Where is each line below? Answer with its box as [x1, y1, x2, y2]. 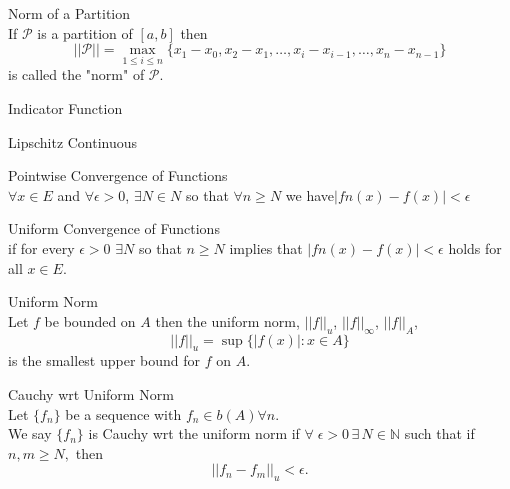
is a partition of [37, 22, 133, 43]
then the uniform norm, [155, 310, 300, 331]
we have [285, 184, 335, 205]
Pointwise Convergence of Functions [8, 165, 228, 186]
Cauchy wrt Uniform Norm [8, 383, 174, 404]
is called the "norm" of [8, 64, 145, 85]
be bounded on [44, 310, 136, 331]
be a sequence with [65, 403, 182, 424]
